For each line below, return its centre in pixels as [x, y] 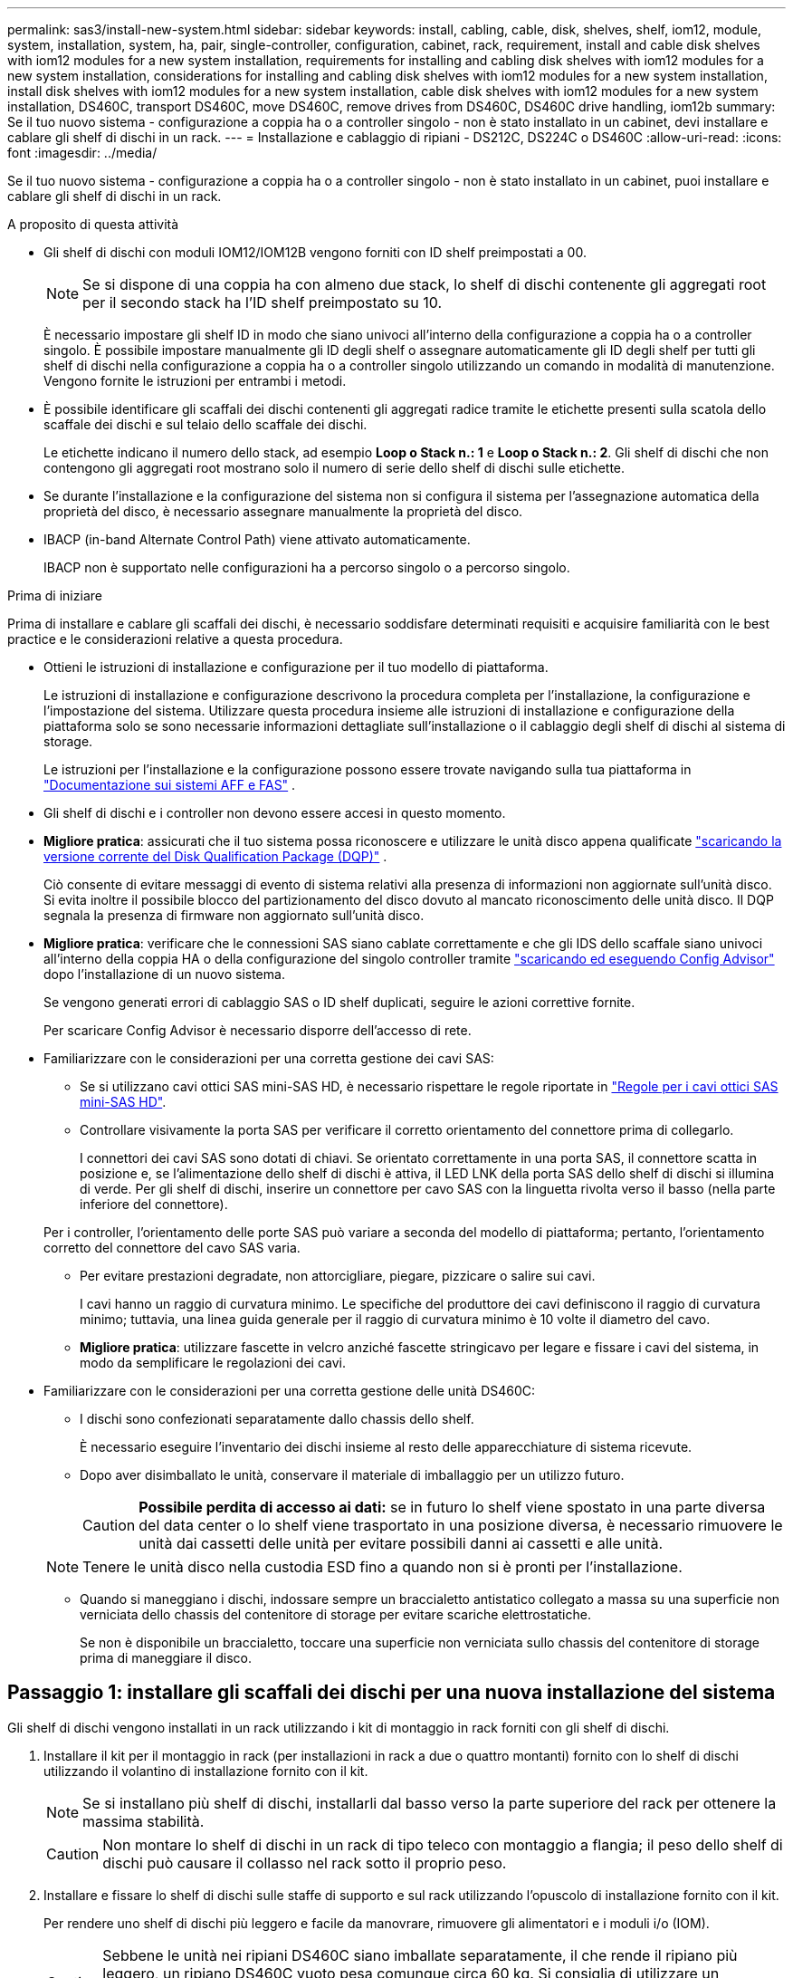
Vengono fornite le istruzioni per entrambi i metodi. [195, 381]
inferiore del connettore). [154, 1204]
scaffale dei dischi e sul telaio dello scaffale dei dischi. [205, 424]
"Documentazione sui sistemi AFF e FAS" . [170, 785]
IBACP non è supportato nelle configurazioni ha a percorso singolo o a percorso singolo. [307, 567]
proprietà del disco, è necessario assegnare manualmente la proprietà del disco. [283, 511]
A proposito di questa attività [93, 224]
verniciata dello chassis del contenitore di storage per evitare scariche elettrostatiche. [335, 1614]
